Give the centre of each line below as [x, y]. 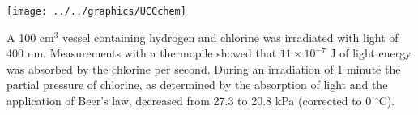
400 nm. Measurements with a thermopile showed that [142, 53]
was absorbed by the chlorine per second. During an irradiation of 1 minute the [204, 68]
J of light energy [371, 53]
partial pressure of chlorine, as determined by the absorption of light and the [197, 85]
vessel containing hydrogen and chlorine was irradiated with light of [230, 37]
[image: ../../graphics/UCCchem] [96, 11]
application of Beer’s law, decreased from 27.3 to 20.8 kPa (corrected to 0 [189, 101]
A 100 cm [30, 37]
